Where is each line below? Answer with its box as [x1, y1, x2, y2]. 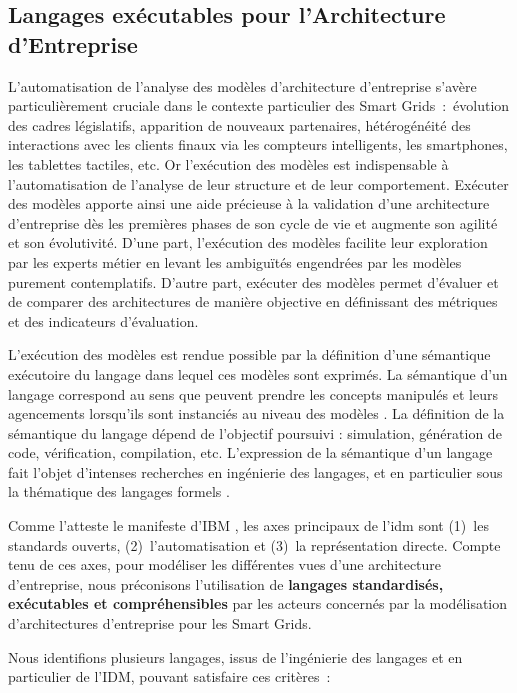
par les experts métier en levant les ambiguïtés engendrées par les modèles [8, 251, 462, 272]
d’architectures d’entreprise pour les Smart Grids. [8, 613, 312, 634]
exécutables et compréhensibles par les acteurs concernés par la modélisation [8, 593, 508, 614]
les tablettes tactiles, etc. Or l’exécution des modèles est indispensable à [8, 153, 449, 174]
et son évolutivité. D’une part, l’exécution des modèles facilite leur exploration [8, 232, 488, 253]
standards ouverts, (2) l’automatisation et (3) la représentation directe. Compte [8, 534, 501, 555]
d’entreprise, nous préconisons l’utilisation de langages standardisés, [8, 573, 444, 594]
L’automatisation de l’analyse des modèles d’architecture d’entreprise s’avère [8, 75, 477, 96]
